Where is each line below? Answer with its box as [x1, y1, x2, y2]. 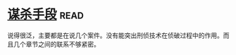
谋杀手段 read [7, 6, 85, 23]
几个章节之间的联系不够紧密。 [13, 39, 100, 48]
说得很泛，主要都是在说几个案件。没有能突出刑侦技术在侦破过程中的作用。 [7, 31, 223, 39]
